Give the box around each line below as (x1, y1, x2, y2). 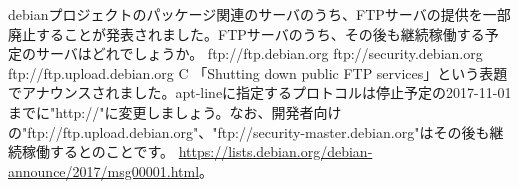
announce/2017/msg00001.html (8, 160, 200, 181)
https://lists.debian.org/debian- (178, 141, 373, 162)
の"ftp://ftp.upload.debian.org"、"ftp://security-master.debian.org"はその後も (8, 121, 490, 142)
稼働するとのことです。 (21, 141, 175, 162)
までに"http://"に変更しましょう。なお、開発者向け (8, 101, 342, 122)
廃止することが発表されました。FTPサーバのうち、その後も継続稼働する (8, 23, 485, 44)
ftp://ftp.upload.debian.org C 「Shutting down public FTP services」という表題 (8, 62, 508, 83)
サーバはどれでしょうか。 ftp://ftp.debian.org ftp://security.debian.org (35, 43, 483, 64)
